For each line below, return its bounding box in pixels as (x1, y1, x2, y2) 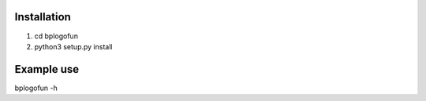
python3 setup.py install (34, 41, 113, 51)
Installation (14, 10, 71, 23)
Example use (14, 63, 80, 76)
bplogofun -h (14, 83, 58, 92)
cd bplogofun (34, 31, 79, 41)
